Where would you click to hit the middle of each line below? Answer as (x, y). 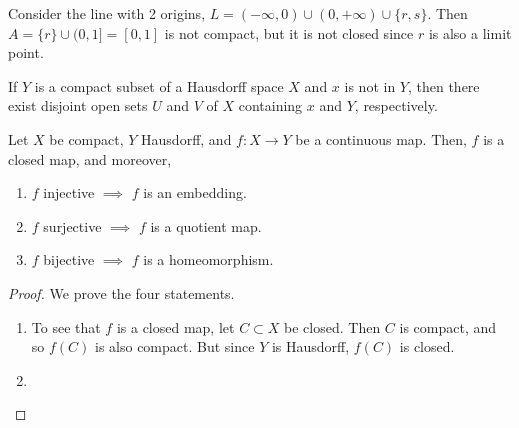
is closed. (427, 346)
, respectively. (396, 105)
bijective (69, 259)
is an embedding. (195, 192)
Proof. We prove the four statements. (121, 292)
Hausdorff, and (186, 138)
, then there (443, 85)
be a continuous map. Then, (381, 138)
